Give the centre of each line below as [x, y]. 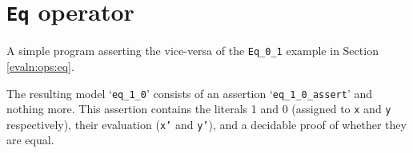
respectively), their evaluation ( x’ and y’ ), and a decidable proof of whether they [206, 124]
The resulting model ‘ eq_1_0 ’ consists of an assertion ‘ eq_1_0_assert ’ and [190, 93]
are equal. [30, 140]
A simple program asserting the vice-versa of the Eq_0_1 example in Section [192, 51]
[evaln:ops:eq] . [40, 66]
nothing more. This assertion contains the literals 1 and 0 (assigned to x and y [199, 109]
